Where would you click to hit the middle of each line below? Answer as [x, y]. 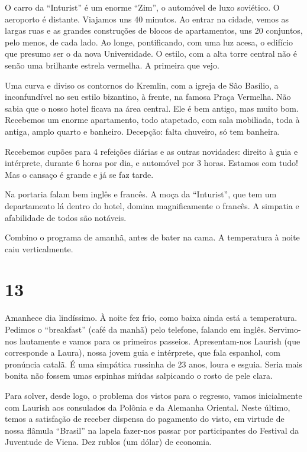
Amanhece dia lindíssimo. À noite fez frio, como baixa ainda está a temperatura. [151, 318]
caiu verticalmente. [39, 248]
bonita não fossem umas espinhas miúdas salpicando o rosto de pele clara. [139, 375]
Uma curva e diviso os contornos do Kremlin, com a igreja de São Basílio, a [142, 85]
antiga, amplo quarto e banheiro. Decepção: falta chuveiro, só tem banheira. [143, 131]
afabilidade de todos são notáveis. [66, 217]
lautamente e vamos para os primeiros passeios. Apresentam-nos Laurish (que [160, 341]
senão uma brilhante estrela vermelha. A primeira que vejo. [112, 65]
